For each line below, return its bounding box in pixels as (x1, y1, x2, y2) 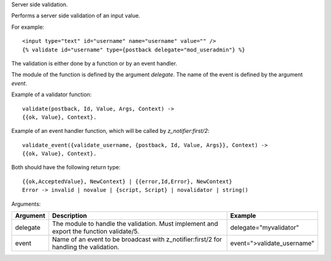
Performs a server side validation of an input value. (11, 12, 140, 20)
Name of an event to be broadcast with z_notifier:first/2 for (52, 235, 223, 244)
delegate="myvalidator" (230, 224, 300, 232)
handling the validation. (52, 243, 120, 251)
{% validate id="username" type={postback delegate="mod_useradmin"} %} (22, 46, 245, 53)
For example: (11, 23, 45, 31)
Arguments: (11, 200, 41, 208)
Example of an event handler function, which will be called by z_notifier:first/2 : (11, 127, 210, 135)
